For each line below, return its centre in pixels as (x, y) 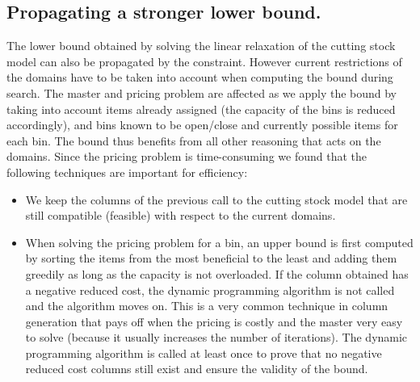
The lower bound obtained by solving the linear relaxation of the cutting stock (201, 46)
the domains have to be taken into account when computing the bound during (200, 77)
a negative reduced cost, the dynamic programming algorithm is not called (210, 290)
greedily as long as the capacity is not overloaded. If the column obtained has (217, 273)
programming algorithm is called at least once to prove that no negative (204, 353)
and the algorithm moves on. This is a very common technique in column (207, 306)
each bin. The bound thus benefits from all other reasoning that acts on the (194, 140)
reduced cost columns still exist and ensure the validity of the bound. (197, 369)
